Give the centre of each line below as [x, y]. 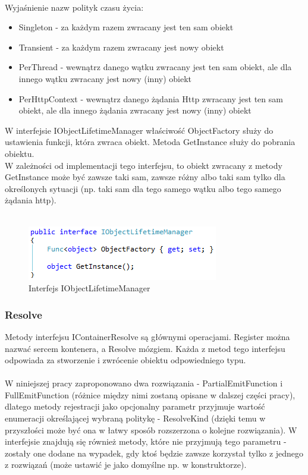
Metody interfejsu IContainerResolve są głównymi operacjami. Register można [147, 336]
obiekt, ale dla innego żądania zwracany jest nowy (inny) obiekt [135, 110]
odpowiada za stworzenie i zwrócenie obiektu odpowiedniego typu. [125, 360]
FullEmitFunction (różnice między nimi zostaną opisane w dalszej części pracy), [150, 394]
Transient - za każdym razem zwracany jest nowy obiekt [121, 47]
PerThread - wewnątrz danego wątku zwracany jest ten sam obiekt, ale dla [155, 67]
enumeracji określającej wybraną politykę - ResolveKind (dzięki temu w [135, 418]
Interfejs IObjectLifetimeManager [89, 288]
